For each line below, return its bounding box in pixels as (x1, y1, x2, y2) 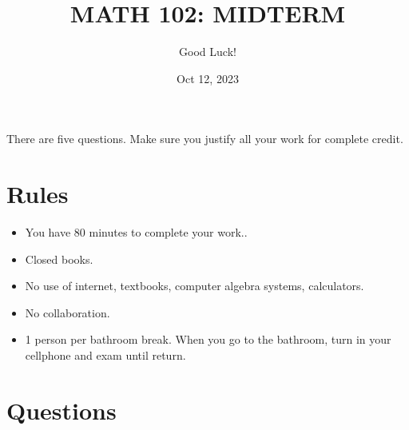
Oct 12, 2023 (177, 70, 239, 86)
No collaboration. (25, 304, 110, 321)
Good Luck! (179, 43, 236, 60)
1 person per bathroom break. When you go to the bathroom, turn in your (25, 331, 391, 348)
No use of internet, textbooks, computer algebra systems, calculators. (25, 277, 364, 294)
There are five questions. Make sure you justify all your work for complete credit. (6, 130, 403, 147)
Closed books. (25, 250, 93, 267)
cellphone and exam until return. (25, 347, 186, 363)
